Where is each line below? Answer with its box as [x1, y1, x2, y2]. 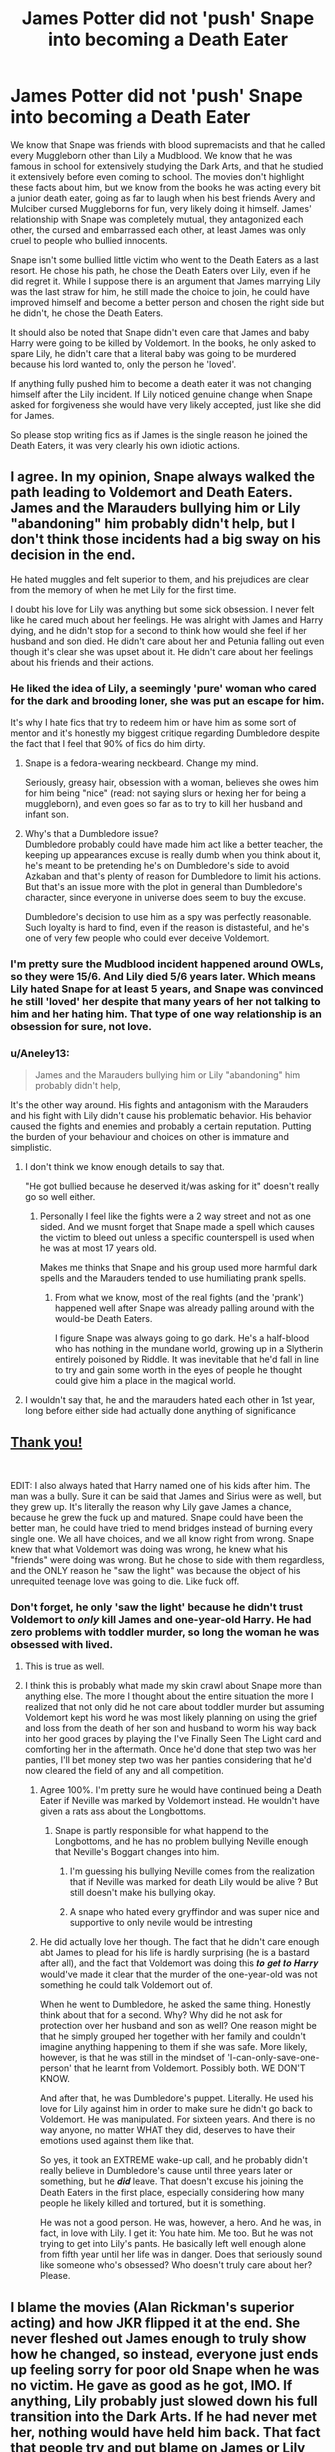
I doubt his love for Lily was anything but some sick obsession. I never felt [10, 603, 315, 615]
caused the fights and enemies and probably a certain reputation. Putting [10, 1120, 312, 1132]
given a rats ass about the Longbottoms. [39, 1805, 207, 1817]
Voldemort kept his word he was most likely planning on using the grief [24, 1712, 318, 1724]
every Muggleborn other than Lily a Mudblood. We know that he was [10, 149, 293, 161]
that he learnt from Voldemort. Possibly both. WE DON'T [73, 2062, 307, 2074]
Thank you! [10, 1433, 83, 1451]
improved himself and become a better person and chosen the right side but [10, 296, 325, 308]
